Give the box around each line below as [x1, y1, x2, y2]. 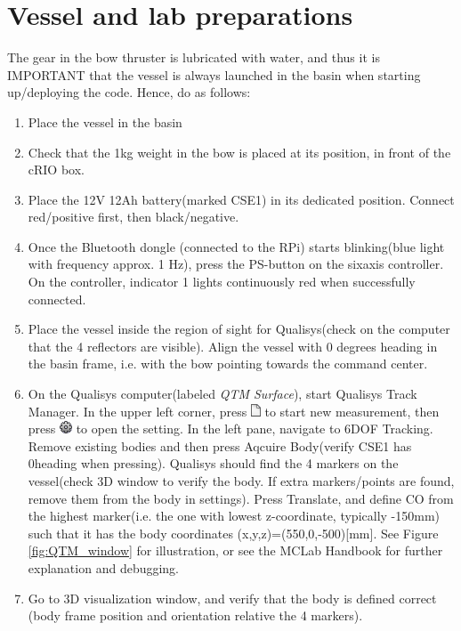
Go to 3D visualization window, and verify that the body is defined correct [28, 588, 437, 607]
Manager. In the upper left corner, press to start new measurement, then [28, 401, 440, 420]
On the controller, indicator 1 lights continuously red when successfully [28, 272, 416, 291]
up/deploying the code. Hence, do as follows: [7, 83, 251, 101]
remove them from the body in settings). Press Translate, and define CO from [28, 489, 454, 507]
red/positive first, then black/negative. [28, 207, 239, 226]
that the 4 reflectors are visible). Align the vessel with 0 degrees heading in [28, 336, 438, 355]
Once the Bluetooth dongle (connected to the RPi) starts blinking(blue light [28, 237, 445, 255]
